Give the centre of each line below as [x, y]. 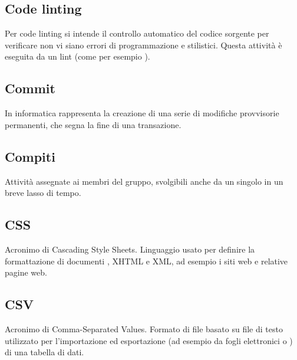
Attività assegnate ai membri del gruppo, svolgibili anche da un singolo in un [144, 181]
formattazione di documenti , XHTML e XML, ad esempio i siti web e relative [146, 261]
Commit [30, 88]
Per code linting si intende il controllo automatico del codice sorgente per [137, 33]
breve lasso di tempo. [43, 193]
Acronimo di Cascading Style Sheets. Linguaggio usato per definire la [130, 249]
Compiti [30, 156]
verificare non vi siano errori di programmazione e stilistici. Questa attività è [143, 45]
